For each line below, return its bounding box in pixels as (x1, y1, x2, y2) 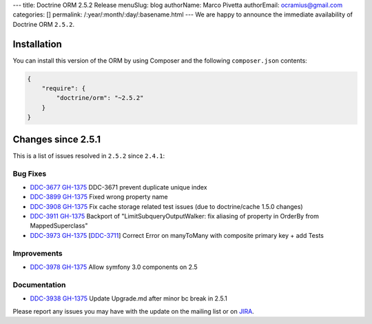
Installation (12, 38, 62, 50)
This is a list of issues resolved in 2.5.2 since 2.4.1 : (12, 152, 165, 160)
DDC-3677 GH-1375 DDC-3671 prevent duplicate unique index (30, 183, 207, 191)
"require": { (41, 85, 86, 92)
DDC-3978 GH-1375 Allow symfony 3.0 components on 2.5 (30, 263, 198, 271)
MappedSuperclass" (30, 221, 88, 230)
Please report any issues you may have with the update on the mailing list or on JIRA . (12, 307, 254, 315)
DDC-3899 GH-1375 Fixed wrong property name (30, 193, 168, 201)
